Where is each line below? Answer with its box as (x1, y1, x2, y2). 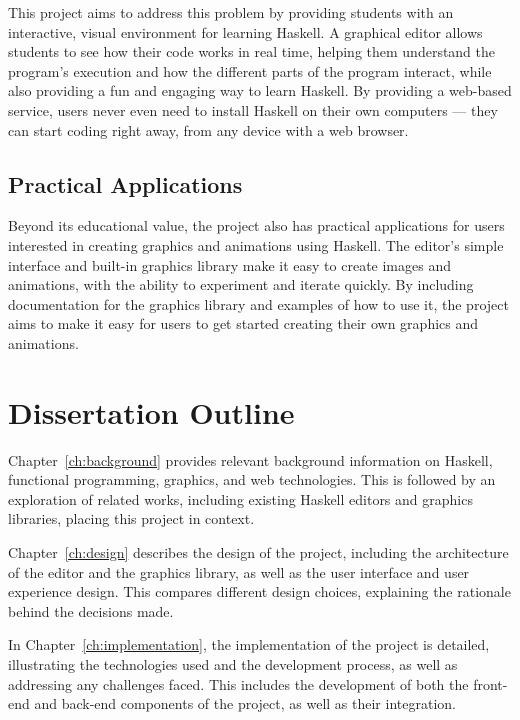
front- (473, 673, 508, 694)
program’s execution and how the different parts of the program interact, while (8, 60, 492, 81)
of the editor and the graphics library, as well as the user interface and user (8, 561, 470, 582)
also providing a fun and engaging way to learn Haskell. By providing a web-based (8, 80, 512, 101)
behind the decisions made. (8, 600, 174, 621)
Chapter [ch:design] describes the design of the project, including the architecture (8, 542, 509, 563)
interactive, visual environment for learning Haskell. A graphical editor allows (8, 21, 483, 42)
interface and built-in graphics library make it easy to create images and (8, 254, 451, 275)
